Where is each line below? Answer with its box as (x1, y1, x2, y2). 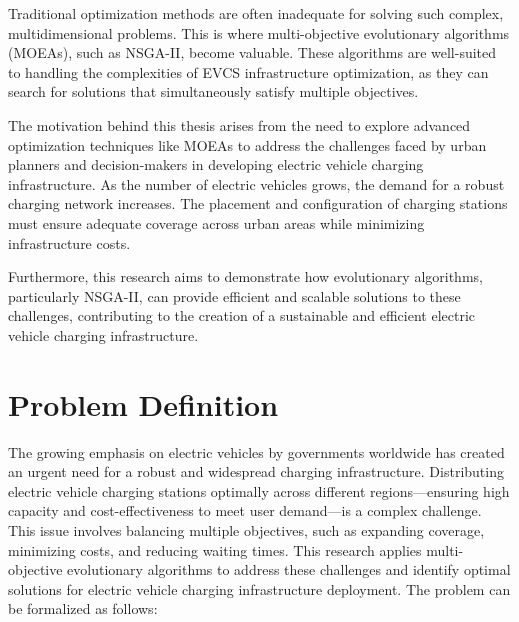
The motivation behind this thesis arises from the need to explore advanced (8, 114, 471, 135)
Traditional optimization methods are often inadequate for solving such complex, (8, 3, 504, 23)
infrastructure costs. (8, 232, 131, 253)
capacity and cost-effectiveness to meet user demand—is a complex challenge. (8, 500, 482, 521)
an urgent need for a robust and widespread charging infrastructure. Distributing (8, 461, 504, 482)
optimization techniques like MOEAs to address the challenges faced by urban (8, 134, 487, 155)
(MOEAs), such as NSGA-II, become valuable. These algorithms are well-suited (8, 42, 497, 63)
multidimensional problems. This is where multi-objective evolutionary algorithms (8, 22, 510, 43)
